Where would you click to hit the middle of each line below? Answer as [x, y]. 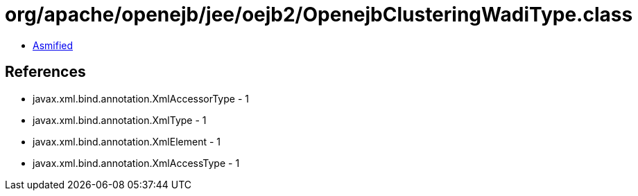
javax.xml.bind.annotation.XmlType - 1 [120, 120]
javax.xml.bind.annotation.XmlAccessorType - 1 [141, 98]
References [45, 72]
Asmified [53, 45]
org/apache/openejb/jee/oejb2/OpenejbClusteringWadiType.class [319, 15]
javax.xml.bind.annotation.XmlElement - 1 [127, 141]
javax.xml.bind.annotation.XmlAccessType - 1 [136, 163]
